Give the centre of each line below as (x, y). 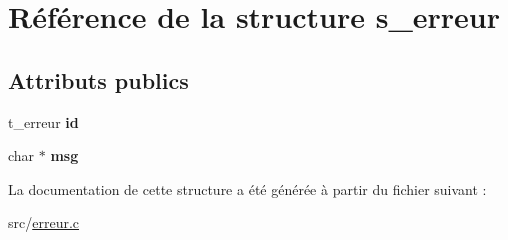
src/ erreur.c (44, 222)
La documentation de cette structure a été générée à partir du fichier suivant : (247, 188)
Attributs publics (98, 79)
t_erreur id (43, 121)
